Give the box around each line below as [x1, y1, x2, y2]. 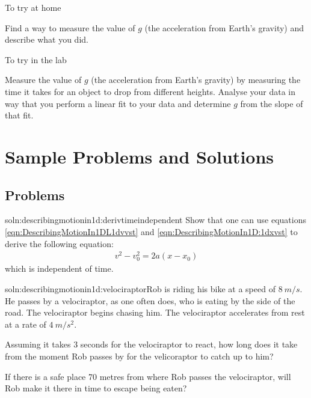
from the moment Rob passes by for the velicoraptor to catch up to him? [5, 349, 274, 362]
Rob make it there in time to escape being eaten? [5, 382, 187, 394]
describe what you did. [5, 33, 88, 46]
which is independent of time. [5, 262, 114, 275]
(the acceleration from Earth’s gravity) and [144, 21, 304, 34]
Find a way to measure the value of [5, 21, 135, 34]
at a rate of [5, 317, 46, 330]
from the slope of [240, 97, 303, 109]
